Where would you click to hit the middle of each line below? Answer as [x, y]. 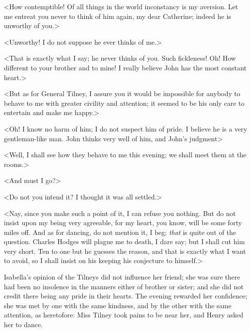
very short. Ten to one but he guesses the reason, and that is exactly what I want [125, 251]
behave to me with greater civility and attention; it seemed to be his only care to [124, 103]
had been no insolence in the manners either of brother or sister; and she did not [124, 286]
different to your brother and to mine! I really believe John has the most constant [125, 67]
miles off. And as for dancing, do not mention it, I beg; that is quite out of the [120, 232]
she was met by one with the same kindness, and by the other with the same [118, 305]
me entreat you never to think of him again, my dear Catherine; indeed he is [118, 16]
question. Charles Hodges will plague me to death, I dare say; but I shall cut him [125, 241]
